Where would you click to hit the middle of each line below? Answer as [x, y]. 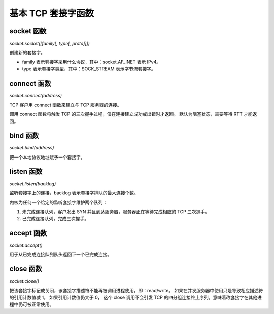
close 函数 [26, 269]
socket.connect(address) [36, 96]
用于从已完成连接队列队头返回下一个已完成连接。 [60, 254]
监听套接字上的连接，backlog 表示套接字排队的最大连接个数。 [74, 193]
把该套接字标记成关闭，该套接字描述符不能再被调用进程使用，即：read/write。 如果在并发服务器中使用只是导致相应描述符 [136, 290]
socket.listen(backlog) [33, 184]
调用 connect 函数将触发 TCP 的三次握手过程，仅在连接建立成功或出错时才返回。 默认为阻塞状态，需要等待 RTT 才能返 [133, 114]
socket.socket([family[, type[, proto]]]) [49, 44]
